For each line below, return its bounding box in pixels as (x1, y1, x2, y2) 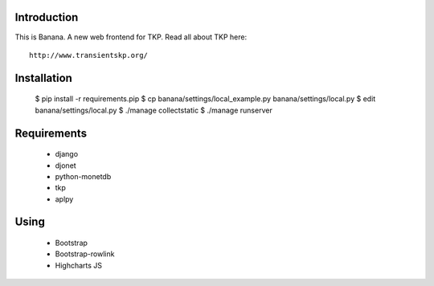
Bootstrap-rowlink (55, 249, 115, 259)
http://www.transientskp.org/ (29, 51, 149, 59)
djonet (55, 161, 76, 170)
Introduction (14, 10, 79, 24)
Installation (14, 71, 72, 84)
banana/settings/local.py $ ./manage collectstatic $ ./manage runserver (35, 105, 272, 115)
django (55, 149, 79, 159)
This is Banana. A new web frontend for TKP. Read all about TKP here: (14, 32, 248, 42)
